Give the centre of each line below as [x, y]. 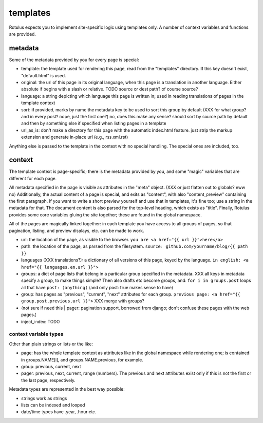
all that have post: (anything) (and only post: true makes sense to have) [97, 287]
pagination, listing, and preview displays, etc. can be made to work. [76, 231]
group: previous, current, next [51, 366]
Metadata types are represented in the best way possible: [67, 389]
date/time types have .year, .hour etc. [59, 412]
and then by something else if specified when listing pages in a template [94, 123]
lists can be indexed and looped [53, 405]
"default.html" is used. [44, 75]
